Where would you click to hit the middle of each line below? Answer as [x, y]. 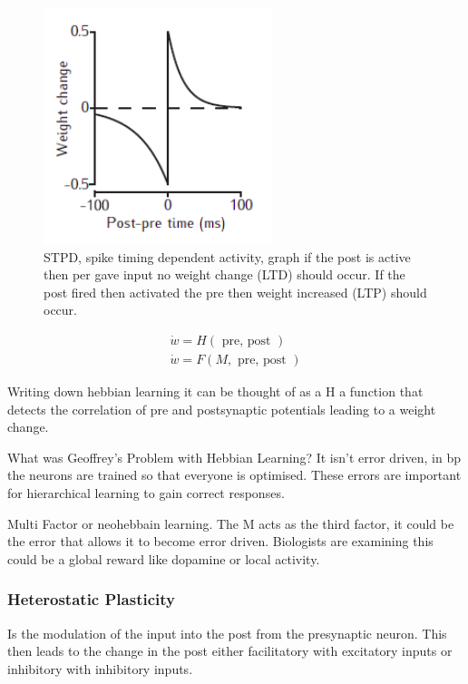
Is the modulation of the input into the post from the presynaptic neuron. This [227, 633]
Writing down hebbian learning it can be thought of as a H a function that [215, 391]
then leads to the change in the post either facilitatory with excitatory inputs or [230, 651]
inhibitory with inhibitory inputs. [100, 668]
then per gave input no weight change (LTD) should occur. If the [224, 274]
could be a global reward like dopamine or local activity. [164, 558]
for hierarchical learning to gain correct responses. [146, 493]
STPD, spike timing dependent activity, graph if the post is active [227, 256]
